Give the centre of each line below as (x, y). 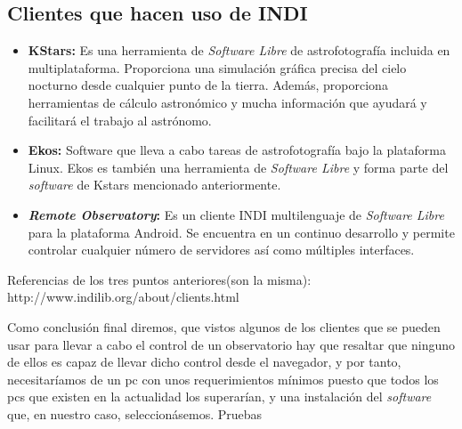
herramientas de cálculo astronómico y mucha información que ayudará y (227, 102)
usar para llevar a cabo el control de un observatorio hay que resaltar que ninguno (231, 344)
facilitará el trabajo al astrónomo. (120, 120)
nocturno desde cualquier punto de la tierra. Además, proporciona (208, 85)
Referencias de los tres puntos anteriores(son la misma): (159, 279)
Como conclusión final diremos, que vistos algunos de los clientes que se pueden (224, 326)
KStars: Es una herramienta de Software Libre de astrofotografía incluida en (239, 50)
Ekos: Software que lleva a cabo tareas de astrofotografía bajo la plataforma (237, 150)
